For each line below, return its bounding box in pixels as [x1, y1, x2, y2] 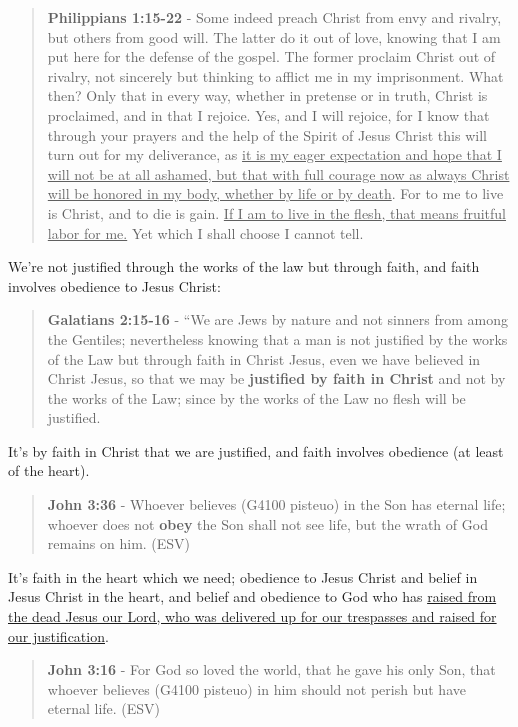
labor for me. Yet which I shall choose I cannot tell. [47, 222, 364, 243]
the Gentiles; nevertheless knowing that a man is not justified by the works [47, 328, 508, 349]
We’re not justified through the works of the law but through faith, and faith [8, 256, 480, 277]
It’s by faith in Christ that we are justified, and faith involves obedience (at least [8, 440, 504, 461]
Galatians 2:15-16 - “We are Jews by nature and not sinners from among [47, 309, 508, 330]
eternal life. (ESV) [47, 698, 161, 719]
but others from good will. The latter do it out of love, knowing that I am [47, 26, 501, 47]
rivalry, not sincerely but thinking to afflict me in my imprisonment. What [47, 65, 504, 86]
